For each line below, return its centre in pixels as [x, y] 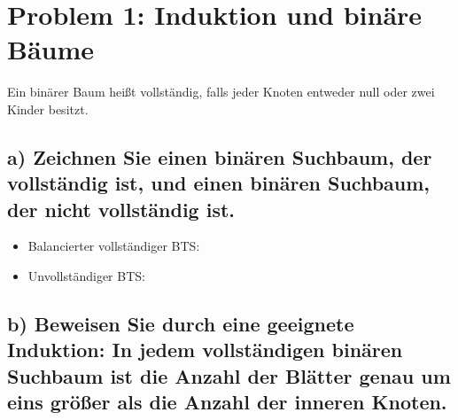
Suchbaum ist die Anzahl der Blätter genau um [229, 375]
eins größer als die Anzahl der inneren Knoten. [227, 402]
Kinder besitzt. [48, 109]
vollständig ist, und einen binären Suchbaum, [219, 183]
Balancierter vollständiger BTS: [114, 246]
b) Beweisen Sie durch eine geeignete [181, 324]
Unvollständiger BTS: [86, 276]
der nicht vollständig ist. [121, 209]
